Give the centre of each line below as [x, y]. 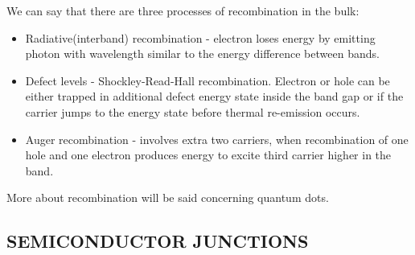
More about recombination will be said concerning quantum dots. [168, 197]
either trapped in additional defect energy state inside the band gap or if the [214, 96]
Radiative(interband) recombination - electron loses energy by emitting [200, 37]
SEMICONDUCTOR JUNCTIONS [158, 241]
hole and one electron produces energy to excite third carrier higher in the [208, 155]
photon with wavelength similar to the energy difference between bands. [202, 53]
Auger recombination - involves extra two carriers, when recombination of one [217, 139]
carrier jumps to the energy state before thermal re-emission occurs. [193, 111]
